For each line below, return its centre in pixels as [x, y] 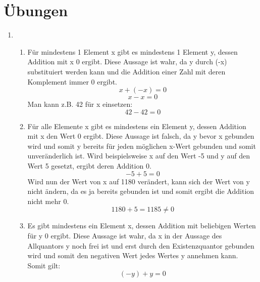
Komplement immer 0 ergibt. [72, 81]
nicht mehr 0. [48, 201]
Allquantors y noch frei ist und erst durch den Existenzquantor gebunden [141, 245]
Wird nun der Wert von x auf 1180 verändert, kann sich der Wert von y [139, 181]
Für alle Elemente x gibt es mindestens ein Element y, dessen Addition [137, 126]
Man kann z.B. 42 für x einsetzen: [80, 104]
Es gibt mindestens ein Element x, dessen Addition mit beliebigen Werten [142, 226]
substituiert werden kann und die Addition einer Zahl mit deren [126, 71]
